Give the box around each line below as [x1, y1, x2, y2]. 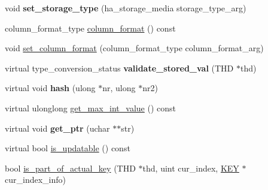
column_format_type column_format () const [5, 21, 176, 34]
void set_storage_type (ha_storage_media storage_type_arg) [5, 2, 246, 14]
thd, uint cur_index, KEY [142, 161, 239, 174]
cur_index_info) [5, 173, 66, 186]
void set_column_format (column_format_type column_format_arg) [5, 42, 264, 54]
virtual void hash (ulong [5, 82, 96, 94]
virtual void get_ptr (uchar [5, 122, 110, 134]
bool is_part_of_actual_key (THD [5, 161, 136, 174]
